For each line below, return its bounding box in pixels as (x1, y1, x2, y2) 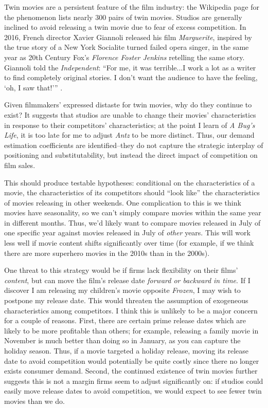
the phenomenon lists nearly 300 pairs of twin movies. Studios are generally (4, 11, 242, 22)
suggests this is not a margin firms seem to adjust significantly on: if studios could (4, 375, 263, 386)
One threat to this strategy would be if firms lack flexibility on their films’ (4, 265, 238, 275)
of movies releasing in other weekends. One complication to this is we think (4, 197, 241, 208)
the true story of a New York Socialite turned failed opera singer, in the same (4, 42, 249, 52)
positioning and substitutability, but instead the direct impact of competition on (4, 150, 258, 160)
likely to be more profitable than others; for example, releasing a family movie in (4, 325, 259, 336)
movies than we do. (4, 395, 65, 406)
